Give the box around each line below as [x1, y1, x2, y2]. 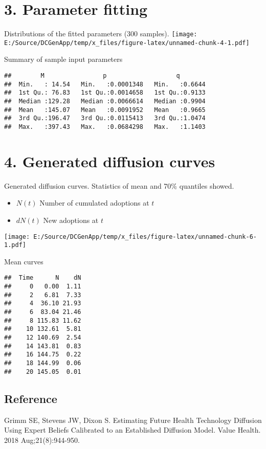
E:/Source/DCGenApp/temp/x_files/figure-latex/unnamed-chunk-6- [33, 233, 257, 240]
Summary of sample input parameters [4, 54, 123, 64]
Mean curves [4, 256, 43, 266]
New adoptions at [43, 214, 99, 225]
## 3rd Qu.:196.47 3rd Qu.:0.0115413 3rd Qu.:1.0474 [4, 115, 206, 122]
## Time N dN [4, 274, 81, 282]
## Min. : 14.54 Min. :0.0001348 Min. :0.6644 [4, 80, 206, 88]
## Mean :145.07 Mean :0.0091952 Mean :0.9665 [4, 106, 206, 114]
